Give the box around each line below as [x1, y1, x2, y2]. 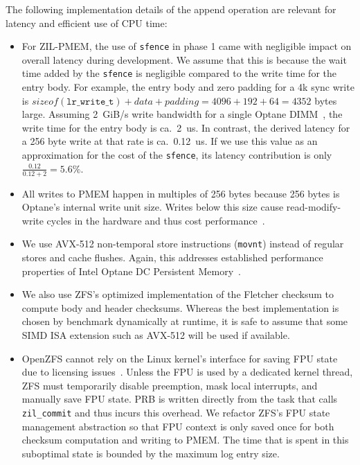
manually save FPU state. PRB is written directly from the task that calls [21, 392, 338, 406]
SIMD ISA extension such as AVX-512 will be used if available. [21, 327, 290, 342]
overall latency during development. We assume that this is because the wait [21, 52, 347, 67]
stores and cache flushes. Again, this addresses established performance [21, 249, 323, 264]
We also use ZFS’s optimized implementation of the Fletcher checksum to [21, 287, 334, 301]
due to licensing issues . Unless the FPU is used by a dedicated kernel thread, [21, 365, 353, 379]
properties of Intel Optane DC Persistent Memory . [21, 263, 241, 278]
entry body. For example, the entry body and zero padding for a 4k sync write [21, 80, 354, 94]
